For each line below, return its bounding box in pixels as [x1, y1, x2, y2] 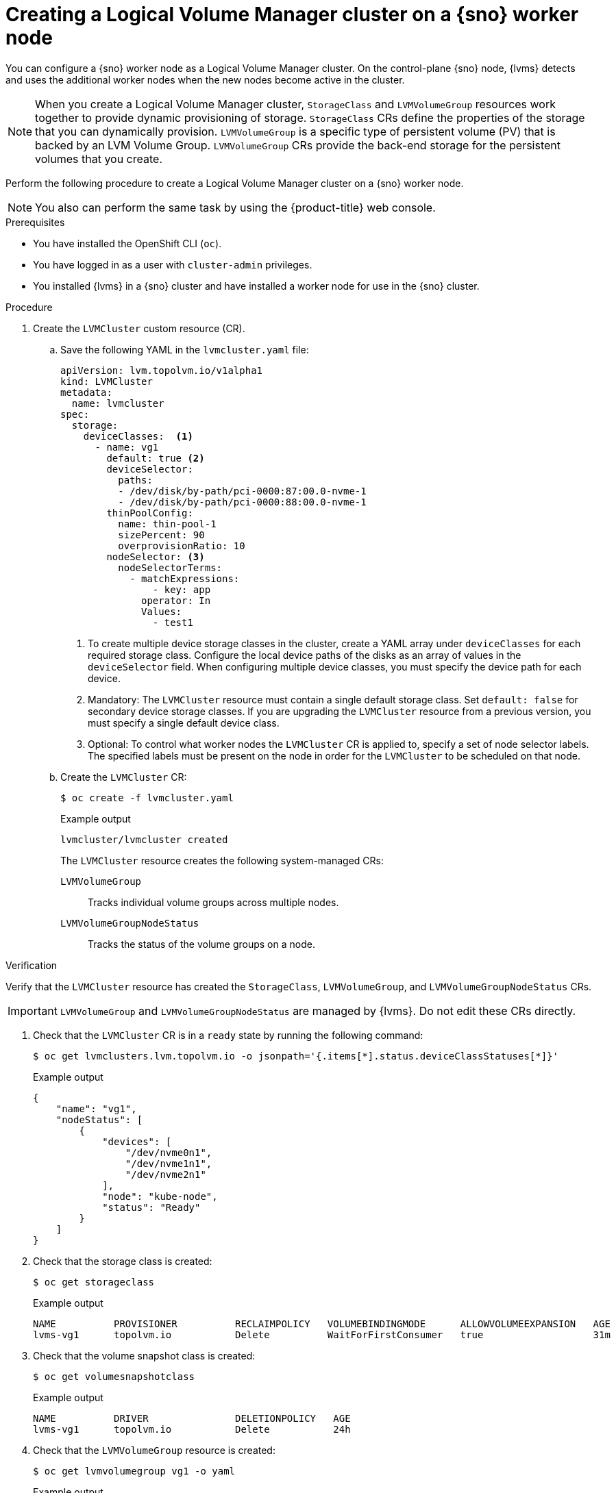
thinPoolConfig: [106, 507, 193, 518]
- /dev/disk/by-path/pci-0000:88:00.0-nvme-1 [118, 496, 367, 507]
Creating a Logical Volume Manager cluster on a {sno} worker [5, 3, 579, 26]
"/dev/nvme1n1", [125, 1157, 212, 1169]
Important [8, 1003, 58, 1018]
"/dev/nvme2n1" [125, 1168, 206, 1180]
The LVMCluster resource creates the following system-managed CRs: [60, 854, 384, 866]
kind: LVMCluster [60, 375, 153, 387]
